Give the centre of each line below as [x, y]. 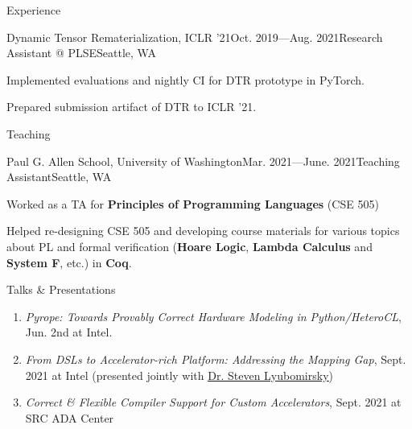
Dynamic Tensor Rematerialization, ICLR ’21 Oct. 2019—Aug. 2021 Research [195, 37]
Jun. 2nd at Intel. [69, 332]
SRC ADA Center [70, 417]
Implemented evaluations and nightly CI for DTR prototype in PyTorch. [185, 79]
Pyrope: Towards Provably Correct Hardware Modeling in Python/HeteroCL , [213, 316]
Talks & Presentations [61, 289]
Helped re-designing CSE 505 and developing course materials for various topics [203, 231]
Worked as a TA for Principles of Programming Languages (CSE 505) [193, 203]
